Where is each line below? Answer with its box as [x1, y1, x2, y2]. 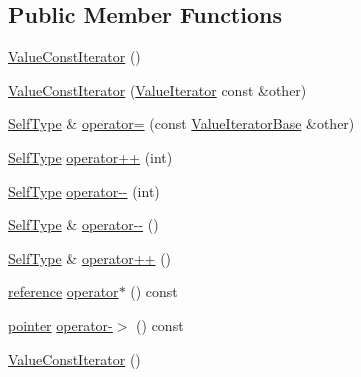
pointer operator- [8, 314, 113, 335]
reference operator [8, 281, 119, 302]
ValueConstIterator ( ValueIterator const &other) [8, 79, 307, 100]
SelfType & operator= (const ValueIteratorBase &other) [8, 113, 355, 134]
